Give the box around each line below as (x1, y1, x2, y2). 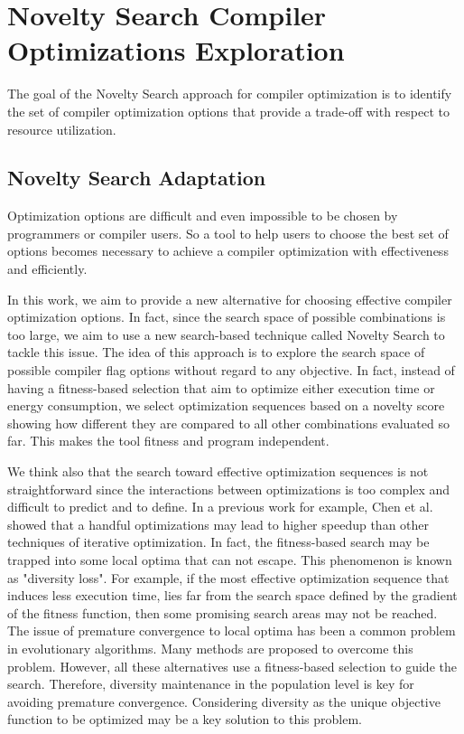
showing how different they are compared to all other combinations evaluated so (7, 413, 450, 432)
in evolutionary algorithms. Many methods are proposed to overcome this (7, 638, 413, 657)
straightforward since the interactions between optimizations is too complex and (7, 479, 450, 498)
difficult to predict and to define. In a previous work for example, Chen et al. (7, 497, 433, 516)
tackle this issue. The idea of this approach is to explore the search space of (7, 343, 425, 362)
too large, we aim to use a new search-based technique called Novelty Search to (7, 325, 445, 343)
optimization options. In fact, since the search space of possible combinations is (7, 307, 446, 326)
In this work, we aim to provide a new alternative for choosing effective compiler (7, 289, 452, 308)
